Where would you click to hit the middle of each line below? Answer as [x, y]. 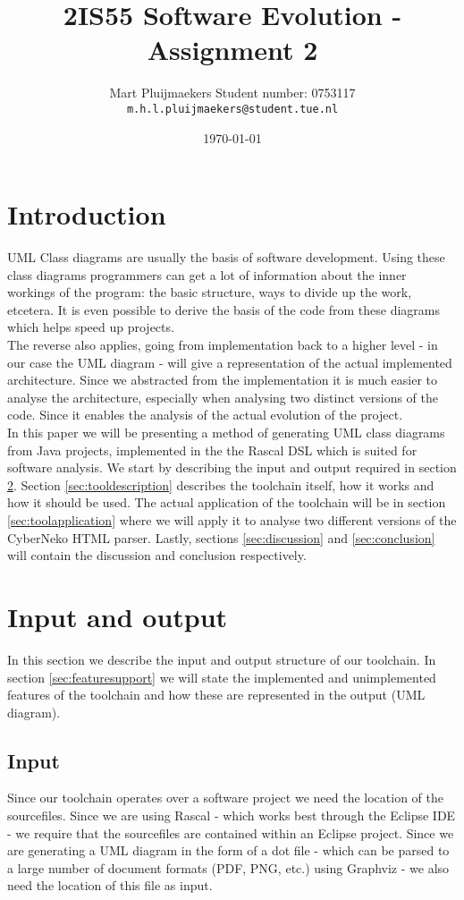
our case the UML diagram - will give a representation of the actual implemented [230, 362]
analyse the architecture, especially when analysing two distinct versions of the [223, 397]
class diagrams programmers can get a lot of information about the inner [207, 274]
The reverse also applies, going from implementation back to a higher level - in [223, 345]
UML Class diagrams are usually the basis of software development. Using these [226, 257]
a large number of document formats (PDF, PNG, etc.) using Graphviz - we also [228, 867]
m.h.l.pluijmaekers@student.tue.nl [232, 109]
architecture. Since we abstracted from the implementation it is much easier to [223, 380]
